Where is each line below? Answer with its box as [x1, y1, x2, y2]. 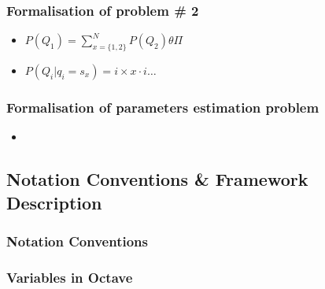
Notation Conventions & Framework [6, 167, 308, 191]
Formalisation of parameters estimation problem [6, 97, 319, 117]
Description [6, 190, 102, 214]
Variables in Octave [6, 267, 133, 287]
